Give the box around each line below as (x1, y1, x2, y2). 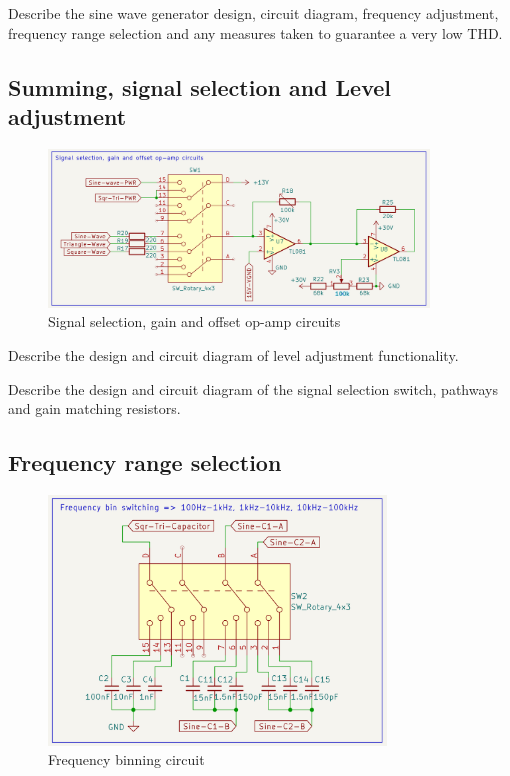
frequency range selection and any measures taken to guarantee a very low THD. (8, 22, 503, 43)
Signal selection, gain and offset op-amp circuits (48, 311, 341, 332)
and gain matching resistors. (8, 398, 181, 419)
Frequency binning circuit (48, 749, 205, 770)
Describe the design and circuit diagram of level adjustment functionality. (8, 345, 459, 366)
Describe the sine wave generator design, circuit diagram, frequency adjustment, (8, 3, 499, 23)
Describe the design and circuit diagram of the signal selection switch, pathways (8, 378, 498, 399)
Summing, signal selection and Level (8, 71, 391, 102)
